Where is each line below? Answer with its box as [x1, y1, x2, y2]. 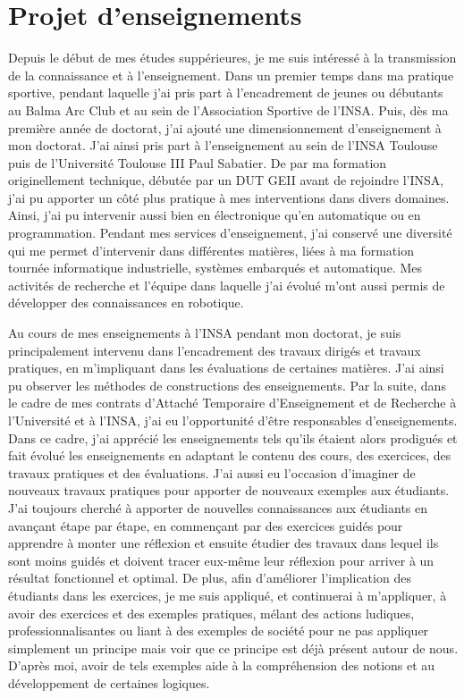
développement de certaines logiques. [8, 673, 210, 692]
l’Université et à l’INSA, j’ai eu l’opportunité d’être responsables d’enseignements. [8, 411, 458, 429]
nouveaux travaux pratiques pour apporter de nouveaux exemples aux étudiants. [8, 481, 450, 500]
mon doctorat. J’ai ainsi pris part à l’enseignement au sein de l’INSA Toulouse [8, 136, 438, 155]
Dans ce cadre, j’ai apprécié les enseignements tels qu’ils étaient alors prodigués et [8, 428, 458, 447]
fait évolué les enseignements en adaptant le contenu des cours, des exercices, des [8, 446, 451, 465]
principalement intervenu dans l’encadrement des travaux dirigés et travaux [8, 341, 421, 359]
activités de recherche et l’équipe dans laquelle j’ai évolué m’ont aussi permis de [8, 275, 445, 294]
